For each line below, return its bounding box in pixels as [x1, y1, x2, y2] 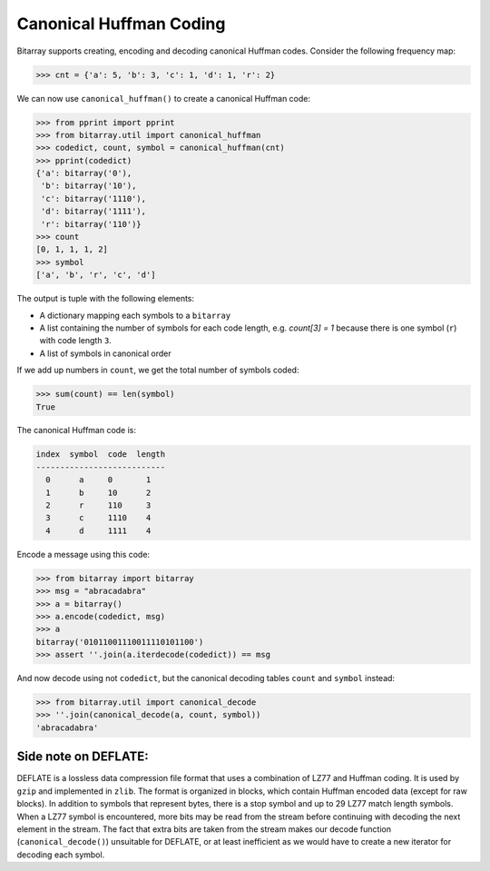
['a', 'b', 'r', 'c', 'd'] [35, 270, 156, 281]
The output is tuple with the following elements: [16, 293, 195, 304]
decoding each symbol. [16, 849, 105, 860]
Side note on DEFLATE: [16, 749, 149, 765]
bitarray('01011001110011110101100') [35, 637, 204, 647]
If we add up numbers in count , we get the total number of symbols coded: [16, 364, 299, 376]
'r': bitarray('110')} [41, 219, 142, 229]
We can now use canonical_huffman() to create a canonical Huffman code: [16, 93, 311, 104]
